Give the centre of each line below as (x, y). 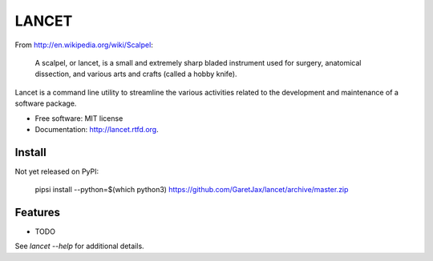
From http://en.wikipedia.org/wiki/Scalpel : (84, 45)
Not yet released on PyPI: (57, 171)
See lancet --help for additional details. (79, 246)
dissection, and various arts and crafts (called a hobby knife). (136, 74)
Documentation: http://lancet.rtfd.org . (97, 129)
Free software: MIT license (79, 118)
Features (37, 213)
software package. (46, 103)
